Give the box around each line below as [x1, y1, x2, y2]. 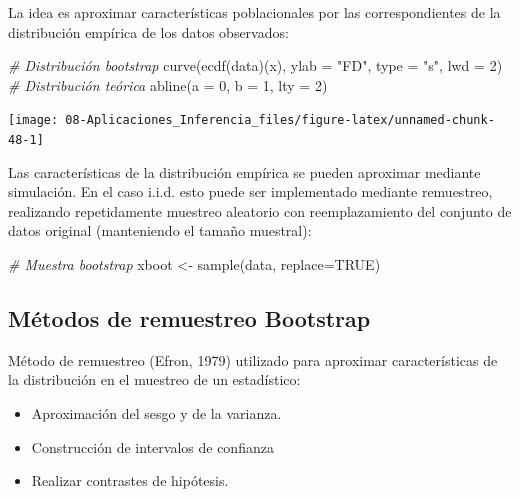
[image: [8, 113, 59, 128]
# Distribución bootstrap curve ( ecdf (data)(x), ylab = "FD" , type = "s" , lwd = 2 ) [8, 55, 503, 76]
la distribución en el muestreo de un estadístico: [8, 369, 301, 390]
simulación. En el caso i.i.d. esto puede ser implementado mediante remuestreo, [8, 181, 493, 202]
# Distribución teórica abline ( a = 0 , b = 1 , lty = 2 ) [8, 74, 328, 95]
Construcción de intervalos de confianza [31, 436, 274, 457]
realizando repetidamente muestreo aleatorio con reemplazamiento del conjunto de [8, 200, 512, 221]
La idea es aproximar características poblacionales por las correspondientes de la [8, 2, 501, 22]
